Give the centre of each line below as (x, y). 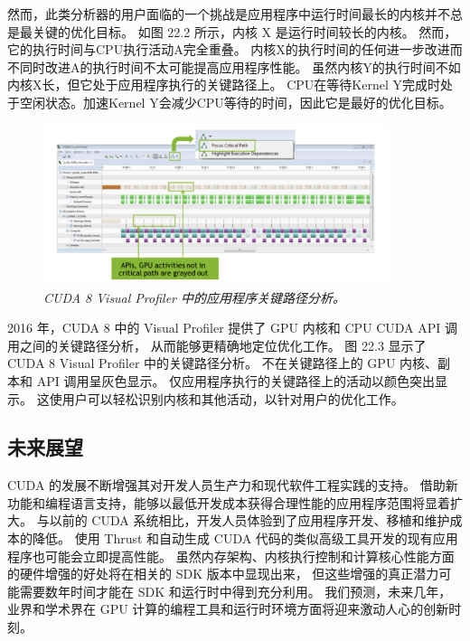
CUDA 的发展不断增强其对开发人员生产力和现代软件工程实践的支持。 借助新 (233, 485)
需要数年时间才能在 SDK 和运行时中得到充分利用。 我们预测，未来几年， (235, 591)
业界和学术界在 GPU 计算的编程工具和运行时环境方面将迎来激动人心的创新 (228, 609)
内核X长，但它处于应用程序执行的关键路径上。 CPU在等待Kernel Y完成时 (224, 85)
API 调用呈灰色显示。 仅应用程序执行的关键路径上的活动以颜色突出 (236, 380)
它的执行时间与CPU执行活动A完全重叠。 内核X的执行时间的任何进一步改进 (229, 49)
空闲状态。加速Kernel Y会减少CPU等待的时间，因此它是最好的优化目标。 (235, 102)
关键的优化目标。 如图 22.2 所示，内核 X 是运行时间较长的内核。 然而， (244, 31)
